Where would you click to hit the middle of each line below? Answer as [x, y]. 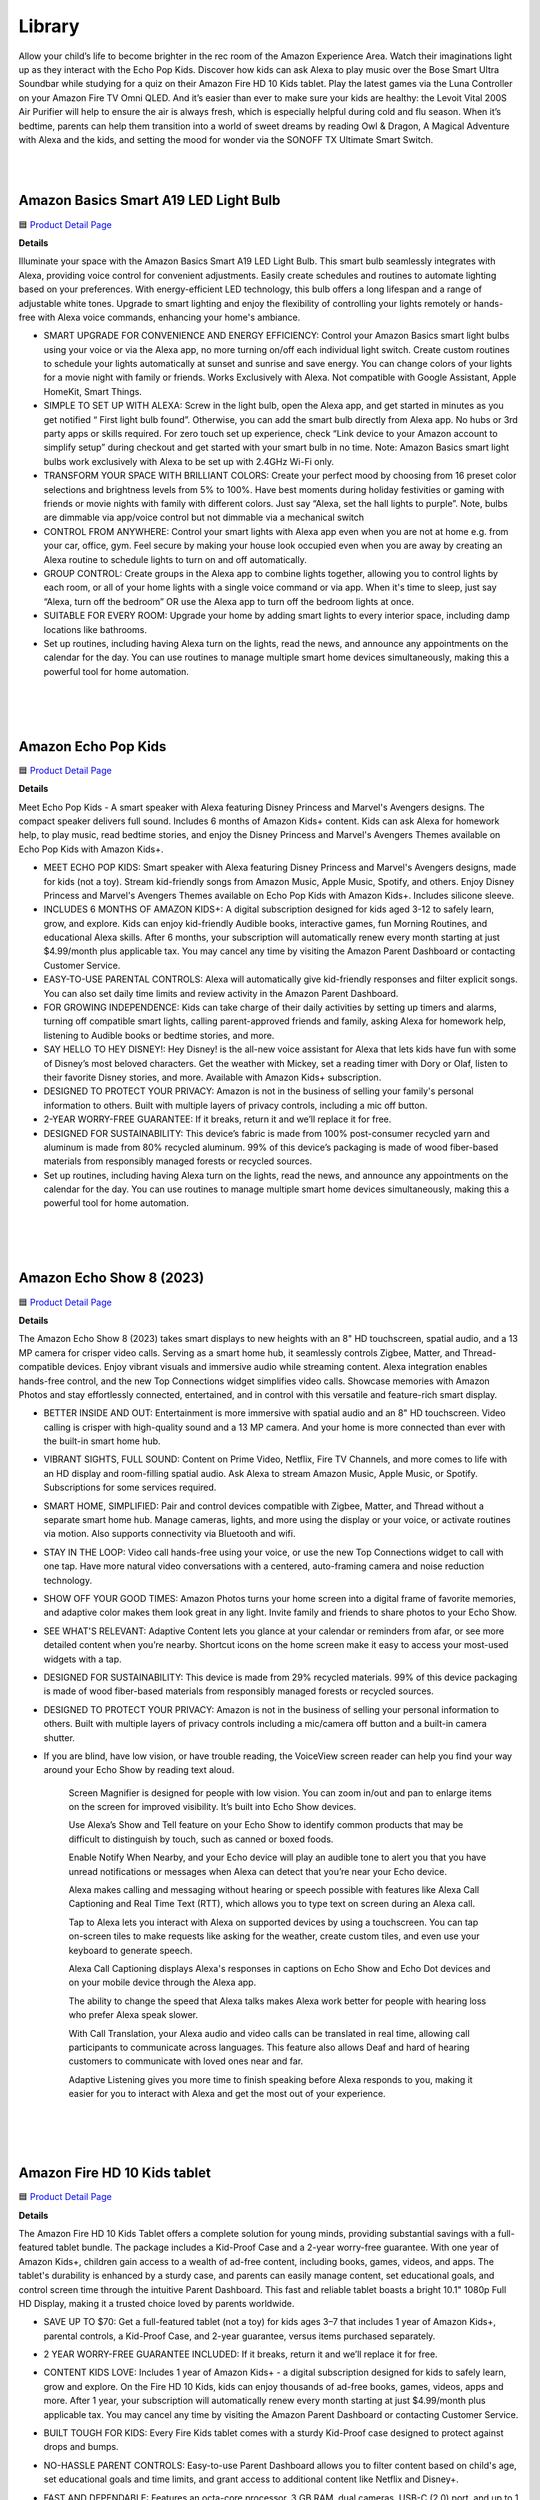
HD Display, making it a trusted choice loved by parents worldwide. [156, 2303]
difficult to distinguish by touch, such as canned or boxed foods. [201, 1839]
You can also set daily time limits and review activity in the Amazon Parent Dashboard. [221, 993]
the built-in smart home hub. [102, 1441]
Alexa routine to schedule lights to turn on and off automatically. [175, 559]
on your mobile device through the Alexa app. [162, 1982]
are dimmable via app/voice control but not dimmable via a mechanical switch [204, 517]
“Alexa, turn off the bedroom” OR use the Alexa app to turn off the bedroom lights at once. [229, 601]
